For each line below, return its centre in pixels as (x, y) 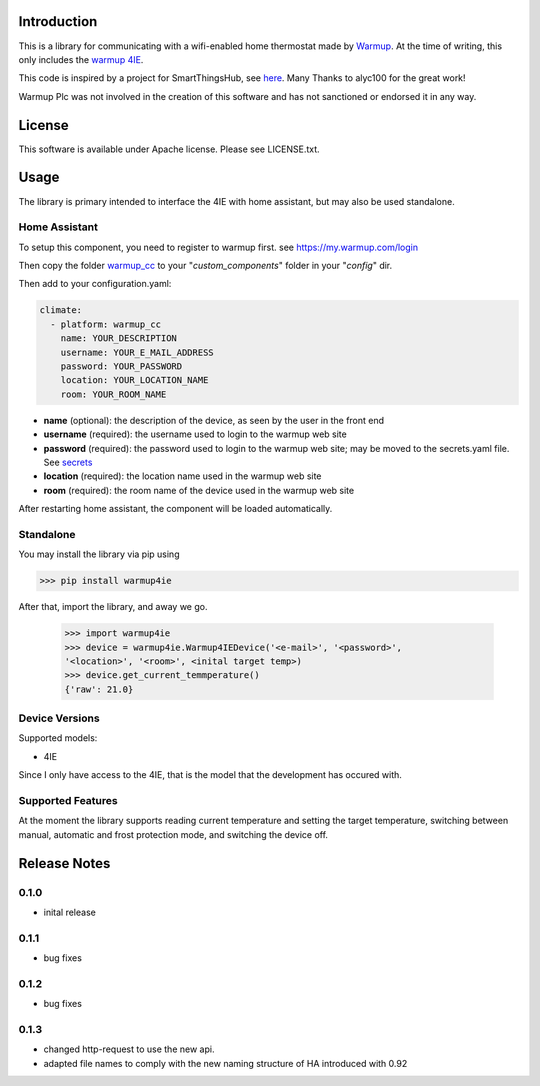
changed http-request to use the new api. (129, 1049)
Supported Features (68, 801)
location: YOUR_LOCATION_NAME (134, 380)
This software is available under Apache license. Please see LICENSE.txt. (169, 149)
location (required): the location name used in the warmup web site (182, 476)
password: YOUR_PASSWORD (121, 366)
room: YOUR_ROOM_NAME (113, 394)
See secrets (68, 462)
